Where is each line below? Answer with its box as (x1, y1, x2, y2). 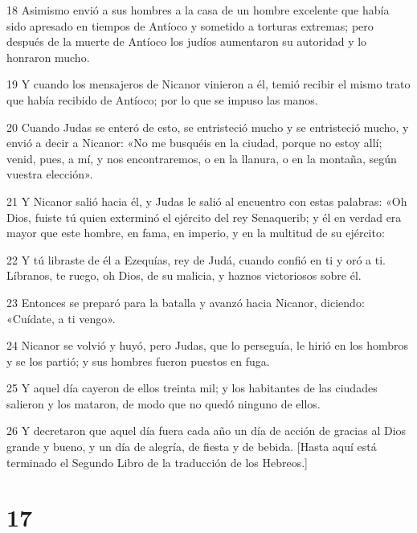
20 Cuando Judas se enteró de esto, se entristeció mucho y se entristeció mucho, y (6, 118, 409, 135)
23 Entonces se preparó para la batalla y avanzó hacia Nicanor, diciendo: (6, 293, 365, 310)
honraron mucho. (6, 48, 90, 65)
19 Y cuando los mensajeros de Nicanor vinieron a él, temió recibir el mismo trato (6, 76, 411, 92)
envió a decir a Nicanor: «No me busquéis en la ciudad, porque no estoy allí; (6, 134, 382, 151)
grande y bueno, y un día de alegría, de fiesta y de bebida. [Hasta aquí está (6, 438, 377, 455)
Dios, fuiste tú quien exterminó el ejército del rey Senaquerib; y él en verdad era (6, 208, 402, 225)
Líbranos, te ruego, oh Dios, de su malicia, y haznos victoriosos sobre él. (6, 267, 362, 284)
